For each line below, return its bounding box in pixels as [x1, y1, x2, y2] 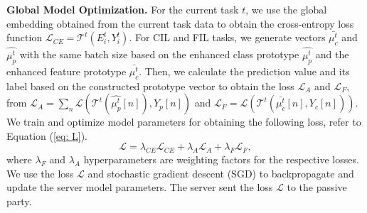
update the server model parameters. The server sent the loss [6, 180, 273, 195]
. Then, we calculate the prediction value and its [139, 63, 350, 78]
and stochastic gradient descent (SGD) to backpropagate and [87, 165, 354, 180]
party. [6, 194, 32, 209]
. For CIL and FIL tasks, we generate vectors [129, 30, 326, 45]
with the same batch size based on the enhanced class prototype [19, 47, 299, 62]
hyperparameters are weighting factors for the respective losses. [83, 152, 359, 167]
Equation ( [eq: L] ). [6, 128, 87, 143]
